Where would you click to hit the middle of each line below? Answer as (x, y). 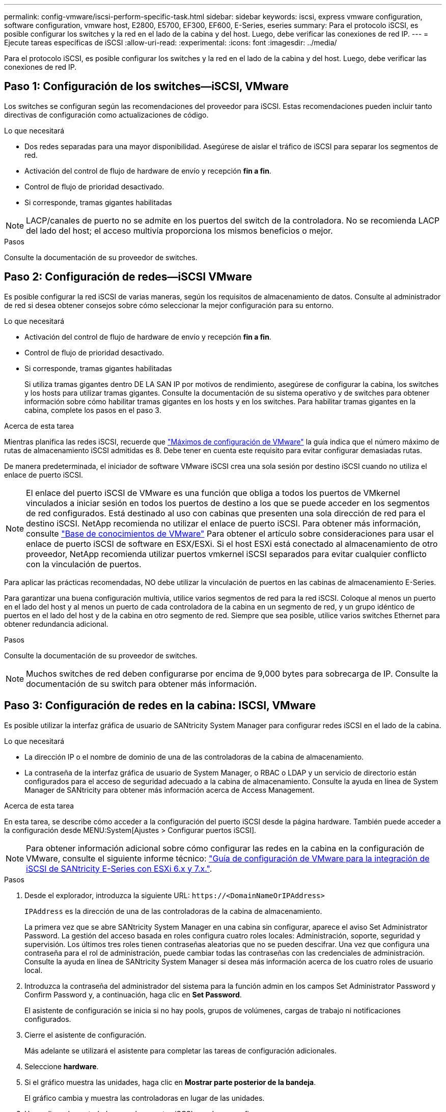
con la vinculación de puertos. (84, 564)
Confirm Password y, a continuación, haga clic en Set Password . (133, 994)
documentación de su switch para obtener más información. (142, 684)
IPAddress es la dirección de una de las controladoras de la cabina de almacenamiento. (173, 911)
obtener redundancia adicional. (56, 624)
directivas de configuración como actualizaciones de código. (106, 115)
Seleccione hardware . (62, 1066)
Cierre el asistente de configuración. (86, 1035)
